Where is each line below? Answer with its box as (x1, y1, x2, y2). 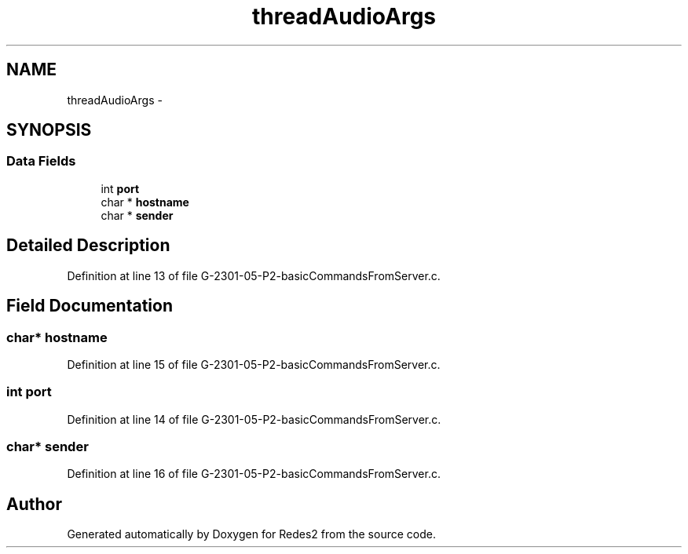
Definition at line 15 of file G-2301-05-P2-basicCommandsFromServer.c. (67, 357, 441, 371)
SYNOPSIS (6, 120, 92, 140)
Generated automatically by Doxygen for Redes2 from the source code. (67, 527, 436, 541)
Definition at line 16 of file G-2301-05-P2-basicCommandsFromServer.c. (67, 467, 441, 481)
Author (6, 494, 62, 514)
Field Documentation (6, 296, 173, 316)
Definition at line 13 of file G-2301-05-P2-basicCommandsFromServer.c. (67, 268, 441, 282)
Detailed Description (6, 235, 170, 256)
